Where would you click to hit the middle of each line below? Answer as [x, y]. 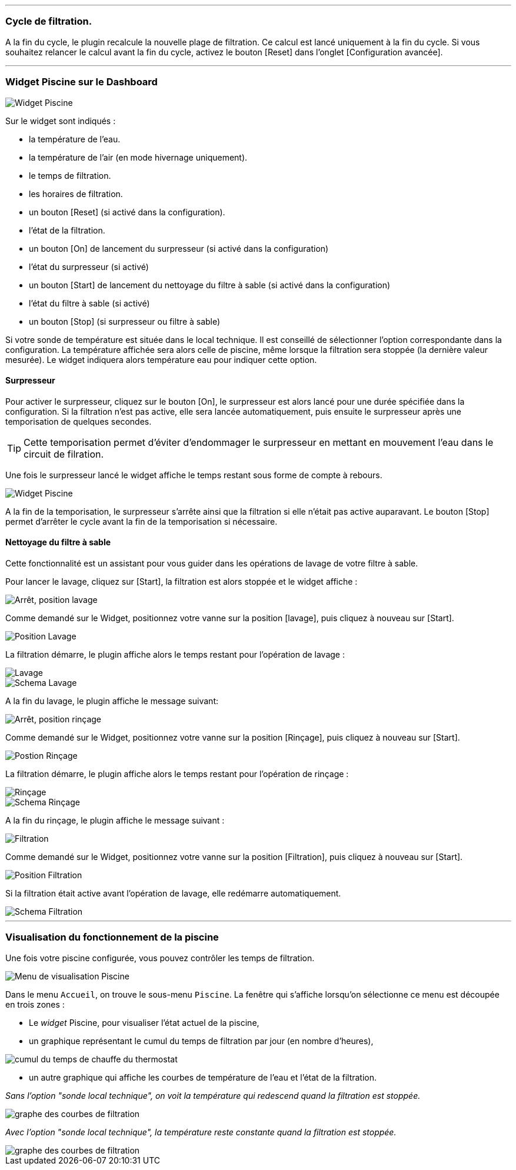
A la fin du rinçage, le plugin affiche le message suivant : [115, 820]
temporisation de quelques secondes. [79, 421]
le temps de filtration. [70, 175]
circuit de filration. [64, 454]
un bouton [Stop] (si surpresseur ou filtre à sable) [125, 321]
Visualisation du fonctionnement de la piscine [112, 937]
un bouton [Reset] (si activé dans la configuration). [127, 212]
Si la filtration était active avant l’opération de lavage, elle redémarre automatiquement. [173, 893]
